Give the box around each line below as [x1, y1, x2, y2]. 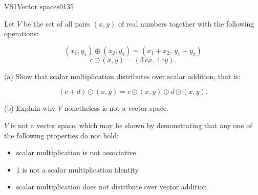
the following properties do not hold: [4, 130, 119, 140]
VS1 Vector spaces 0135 [4, 1, 74, 11]
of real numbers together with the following [118, 18, 254, 29]
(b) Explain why [4, 103, 56, 113]
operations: [4, 28, 39, 39]
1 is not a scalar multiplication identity [16, 164, 139, 175]
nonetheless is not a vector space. [64, 103, 168, 113]
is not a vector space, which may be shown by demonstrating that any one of [10, 119, 252, 130]
